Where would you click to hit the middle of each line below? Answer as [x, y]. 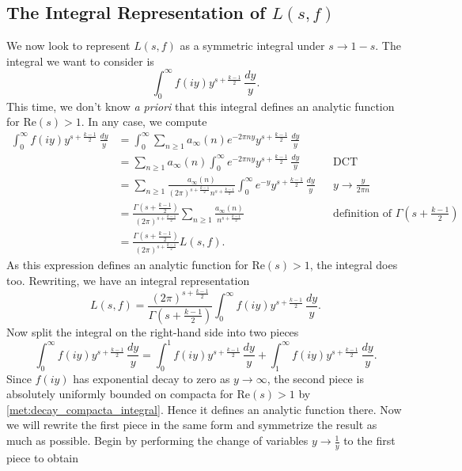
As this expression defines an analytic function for [127, 265]
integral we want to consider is [80, 61]
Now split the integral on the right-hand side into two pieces [153, 331]
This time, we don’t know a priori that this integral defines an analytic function [201, 106]
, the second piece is [315, 378]
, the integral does [354, 265]
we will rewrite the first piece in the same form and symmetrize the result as [192, 425]
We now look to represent [68, 46]
